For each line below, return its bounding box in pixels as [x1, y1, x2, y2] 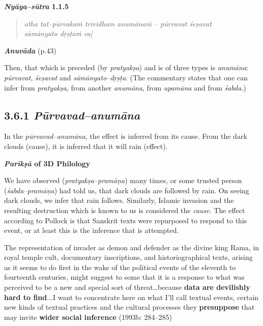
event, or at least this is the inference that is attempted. [4, 225, 179, 235]
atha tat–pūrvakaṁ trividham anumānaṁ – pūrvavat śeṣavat [24, 18, 212, 28]
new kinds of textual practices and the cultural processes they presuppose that [4, 302, 255, 312]
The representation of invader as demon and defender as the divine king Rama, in [4, 242, 259, 252]
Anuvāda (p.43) [4, 45, 56, 55]
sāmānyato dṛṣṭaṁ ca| [24, 28, 93, 39]
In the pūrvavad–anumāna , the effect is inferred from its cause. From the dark [4, 131, 247, 141]
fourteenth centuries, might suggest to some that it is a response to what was [4, 272, 245, 282]
